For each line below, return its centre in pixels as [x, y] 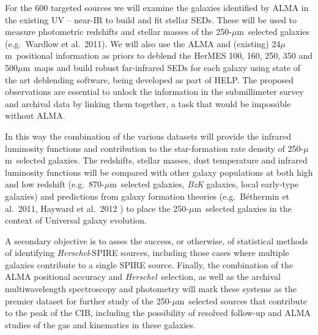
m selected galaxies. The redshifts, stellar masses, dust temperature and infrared [156, 160]
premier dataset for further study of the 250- [89, 300]
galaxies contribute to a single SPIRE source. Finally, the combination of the [149, 264]
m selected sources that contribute [242, 300]
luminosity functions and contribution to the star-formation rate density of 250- [154, 148]
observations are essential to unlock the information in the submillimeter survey [154, 92]
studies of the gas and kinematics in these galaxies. [100, 324]
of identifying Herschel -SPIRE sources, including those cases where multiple [147, 253]
